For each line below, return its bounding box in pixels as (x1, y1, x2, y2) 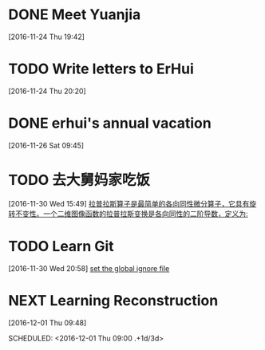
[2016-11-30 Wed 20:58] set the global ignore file (8, 263, 170, 273)
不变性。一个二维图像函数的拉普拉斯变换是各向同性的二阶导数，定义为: (14, 209, 249, 218)
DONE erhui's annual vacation (8, 114, 212, 132)
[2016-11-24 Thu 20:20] (8, 86, 86, 96)
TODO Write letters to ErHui (8, 60, 194, 78)
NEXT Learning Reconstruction (8, 291, 219, 309)
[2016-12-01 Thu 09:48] (8, 317, 87, 328)
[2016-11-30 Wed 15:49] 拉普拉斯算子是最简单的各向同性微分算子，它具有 (8, 199, 250, 208)
